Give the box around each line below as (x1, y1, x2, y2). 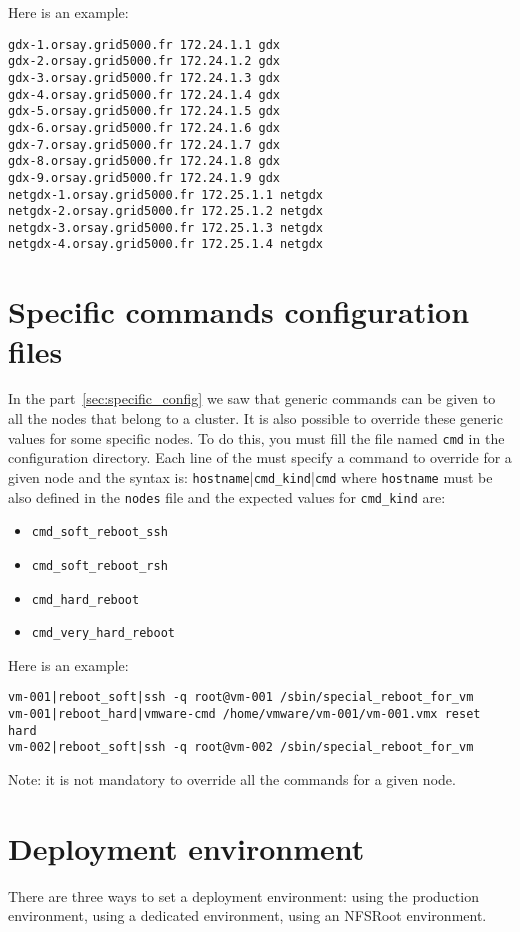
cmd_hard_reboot (31, 592, 140, 607)
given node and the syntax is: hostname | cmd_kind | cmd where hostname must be (8, 466, 493, 487)
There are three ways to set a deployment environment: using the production (8, 885, 479, 906)
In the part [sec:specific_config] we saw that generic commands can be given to (8, 388, 496, 409)
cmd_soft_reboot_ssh (31, 525, 168, 540)
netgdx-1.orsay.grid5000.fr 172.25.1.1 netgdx (8, 187, 323, 202)
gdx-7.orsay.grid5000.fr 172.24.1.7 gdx (8, 137, 281, 152)
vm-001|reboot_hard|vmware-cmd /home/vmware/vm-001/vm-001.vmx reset (8, 707, 481, 722)
